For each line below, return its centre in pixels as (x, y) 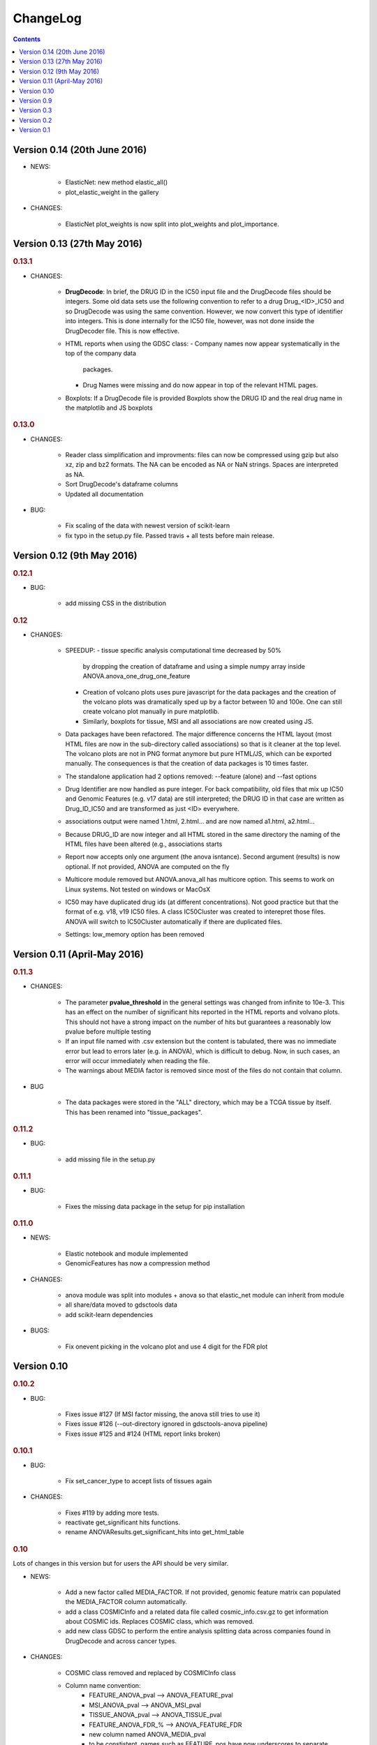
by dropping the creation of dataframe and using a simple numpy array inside (194, 666)
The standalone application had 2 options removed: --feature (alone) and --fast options (191, 776)
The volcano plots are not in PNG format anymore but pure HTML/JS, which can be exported (198, 753)
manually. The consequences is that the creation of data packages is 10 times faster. (187, 764)
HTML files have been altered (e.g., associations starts (144, 844)
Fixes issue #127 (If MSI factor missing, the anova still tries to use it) (163, 1414)
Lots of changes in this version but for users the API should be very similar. (121, 1564)
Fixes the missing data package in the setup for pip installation (155, 1206)
